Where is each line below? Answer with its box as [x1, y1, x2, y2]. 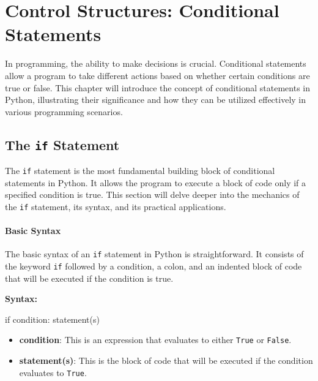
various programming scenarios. [5, 105, 123, 118]
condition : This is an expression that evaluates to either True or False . [19, 333, 292, 346]
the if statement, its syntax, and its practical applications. [5, 200, 226, 213]
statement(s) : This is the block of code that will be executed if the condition [19, 354, 313, 367]
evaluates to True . [19, 366, 87, 379]
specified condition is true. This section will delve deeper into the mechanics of [5, 188, 300, 201]
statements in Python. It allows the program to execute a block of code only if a [5, 176, 306, 189]
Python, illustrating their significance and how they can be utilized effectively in [5, 93, 306, 106]
